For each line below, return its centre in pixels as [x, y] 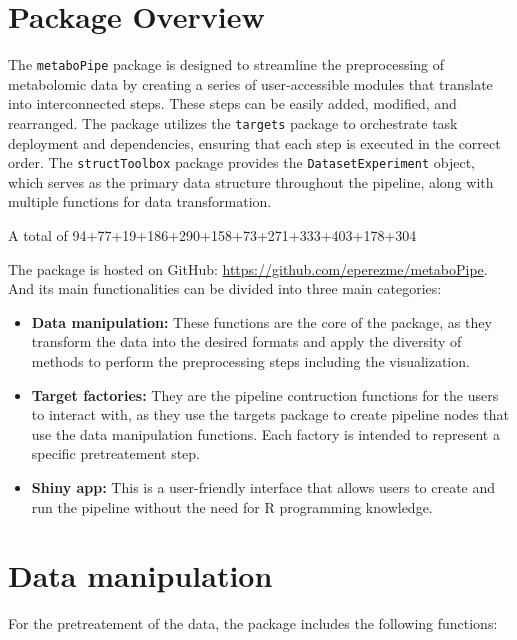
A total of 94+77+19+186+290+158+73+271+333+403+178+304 [212, 235]
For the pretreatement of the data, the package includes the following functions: [253, 623]
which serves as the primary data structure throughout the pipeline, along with [251, 181]
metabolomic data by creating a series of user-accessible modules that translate [250, 83]
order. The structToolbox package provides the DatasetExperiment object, [241, 162]
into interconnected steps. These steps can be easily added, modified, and [232, 103]
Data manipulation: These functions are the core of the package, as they [261, 321]
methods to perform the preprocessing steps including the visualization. [250, 361]
